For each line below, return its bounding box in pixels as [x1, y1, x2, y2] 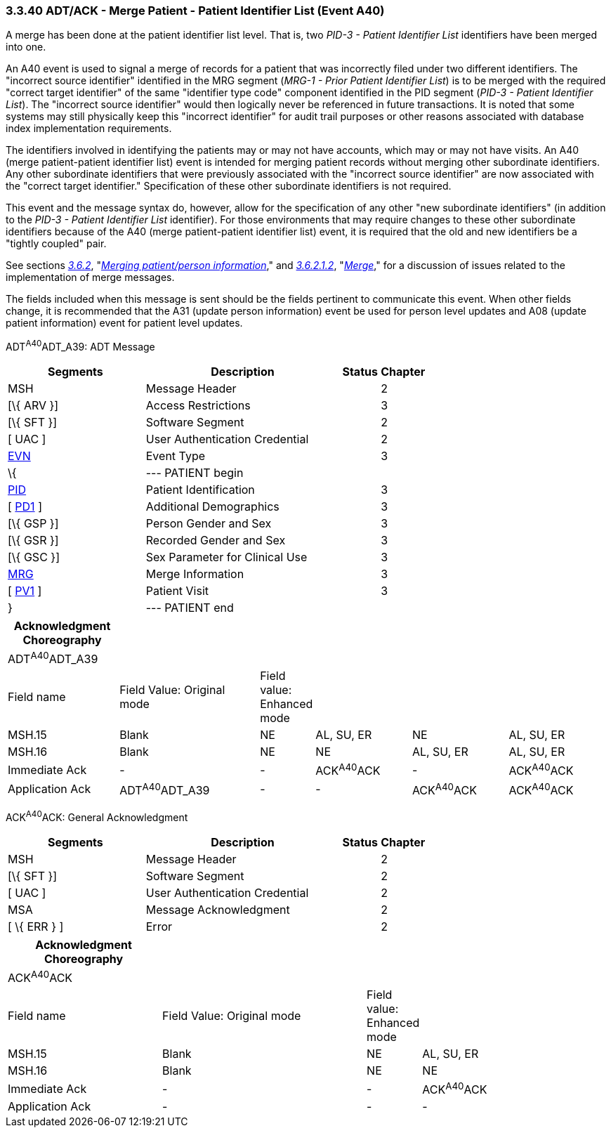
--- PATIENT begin [145, 466, 244, 480]
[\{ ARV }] [8, 398, 59, 413]
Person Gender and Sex [145, 516, 272, 531]
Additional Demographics [145, 499, 280, 514]
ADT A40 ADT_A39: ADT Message [6, 339, 155, 353]
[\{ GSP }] [8, 516, 59, 531]
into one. [6, 41, 46, 53]
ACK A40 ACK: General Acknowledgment [6, 809, 188, 823]
